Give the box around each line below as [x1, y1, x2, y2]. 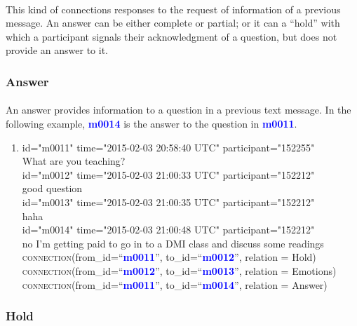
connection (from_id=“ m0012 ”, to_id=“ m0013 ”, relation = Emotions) [22, 263, 337, 278]
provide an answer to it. [6, 43, 108, 57]
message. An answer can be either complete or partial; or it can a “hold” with [6, 15, 340, 30]
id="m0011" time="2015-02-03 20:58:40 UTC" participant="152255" [22, 140, 315, 154]
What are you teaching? [22, 154, 126, 168]
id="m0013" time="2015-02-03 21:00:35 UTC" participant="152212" [22, 194, 315, 209]
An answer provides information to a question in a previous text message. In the [6, 102, 351, 117]
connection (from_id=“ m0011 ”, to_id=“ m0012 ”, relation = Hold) [22, 250, 316, 264]
